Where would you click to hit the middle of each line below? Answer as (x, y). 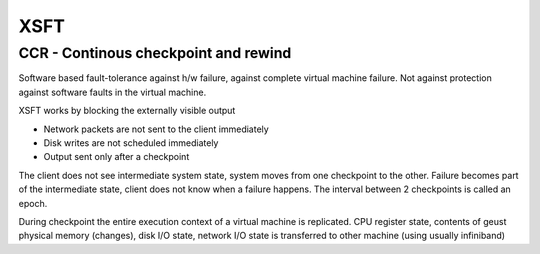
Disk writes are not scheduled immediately (131, 142)
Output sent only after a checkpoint (116, 157)
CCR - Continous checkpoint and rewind (155, 53)
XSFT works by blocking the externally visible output (127, 111)
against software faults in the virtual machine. (112, 92)
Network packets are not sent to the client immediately (156, 129)
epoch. (33, 203)
